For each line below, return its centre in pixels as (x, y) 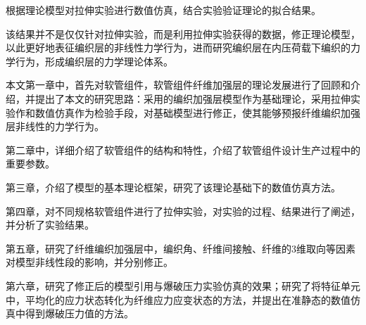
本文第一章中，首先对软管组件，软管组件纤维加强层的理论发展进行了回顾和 (178, 85)
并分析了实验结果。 (50, 225)
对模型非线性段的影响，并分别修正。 (89, 262)
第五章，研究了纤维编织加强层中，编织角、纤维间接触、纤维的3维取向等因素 (181, 248)
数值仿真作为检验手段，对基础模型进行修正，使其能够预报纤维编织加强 (197, 112)
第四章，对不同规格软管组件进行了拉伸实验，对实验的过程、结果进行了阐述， (183, 211)
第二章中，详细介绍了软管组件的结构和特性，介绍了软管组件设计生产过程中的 (183, 149)
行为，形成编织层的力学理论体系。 (94, 61)
